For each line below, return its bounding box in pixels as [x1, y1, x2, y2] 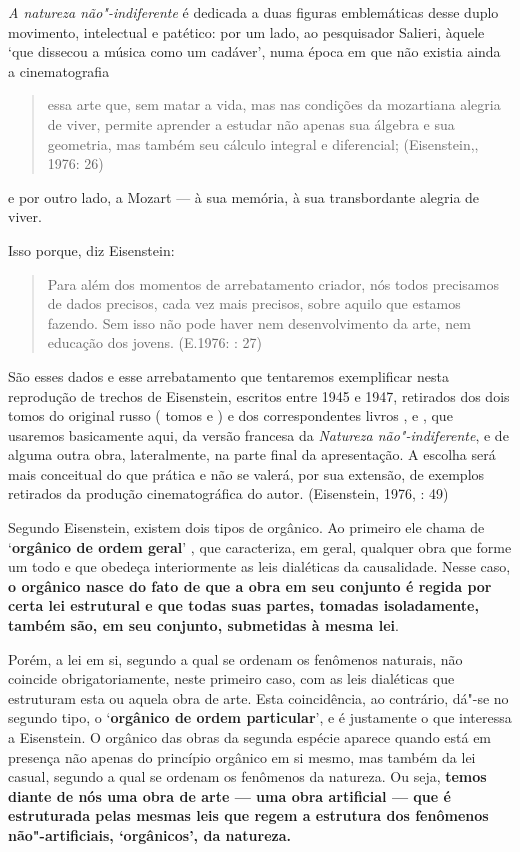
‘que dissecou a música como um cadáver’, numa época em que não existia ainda [8, 41, 501, 62]
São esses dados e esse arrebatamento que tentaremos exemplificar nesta [8, 365, 449, 386]
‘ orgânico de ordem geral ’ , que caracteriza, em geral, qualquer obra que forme [8, 536, 512, 557]
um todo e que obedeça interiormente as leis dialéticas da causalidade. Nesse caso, [8, 556, 511, 577]
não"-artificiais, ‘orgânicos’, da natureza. [8, 824, 292, 845]
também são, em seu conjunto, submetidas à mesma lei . [8, 615, 399, 636]
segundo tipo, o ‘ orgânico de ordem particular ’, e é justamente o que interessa [8, 707, 512, 728]
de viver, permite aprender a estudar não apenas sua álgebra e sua [47, 113, 455, 134]
